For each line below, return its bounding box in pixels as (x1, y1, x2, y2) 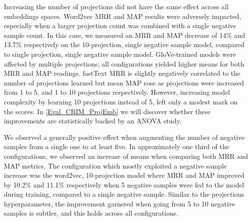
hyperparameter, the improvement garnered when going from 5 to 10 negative (4, 198, 235, 208)
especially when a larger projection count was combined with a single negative (4, 20, 236, 31)
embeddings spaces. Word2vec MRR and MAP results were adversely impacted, (4, 11, 241, 21)
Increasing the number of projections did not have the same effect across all (4, 1, 229, 11)
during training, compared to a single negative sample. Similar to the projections (4, 189, 245, 199)
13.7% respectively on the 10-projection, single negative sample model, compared (4, 39, 245, 50)
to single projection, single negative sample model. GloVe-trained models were (4, 49, 236, 59)
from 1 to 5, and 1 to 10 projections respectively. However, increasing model (4, 87, 230, 97)
